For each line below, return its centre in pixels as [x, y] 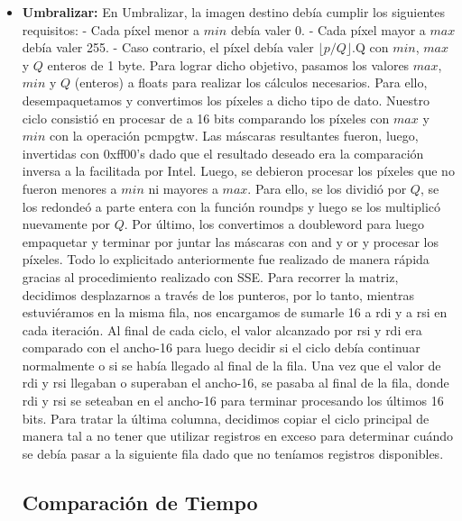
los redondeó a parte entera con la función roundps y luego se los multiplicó [231, 206]
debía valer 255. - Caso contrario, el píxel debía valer [168, 47]
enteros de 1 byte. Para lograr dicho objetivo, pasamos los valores [228, 64]
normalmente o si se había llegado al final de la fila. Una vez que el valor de [231, 365]
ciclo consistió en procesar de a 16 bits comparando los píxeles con [206, 118]
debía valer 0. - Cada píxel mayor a [328, 29]
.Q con [370, 47]
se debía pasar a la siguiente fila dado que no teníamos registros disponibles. [233, 453]
